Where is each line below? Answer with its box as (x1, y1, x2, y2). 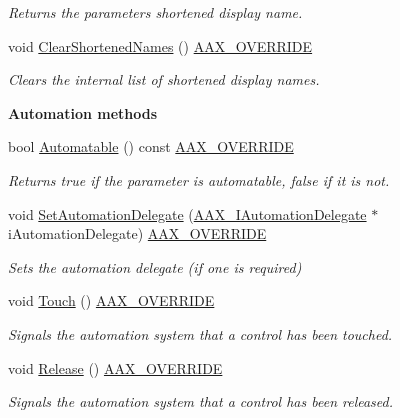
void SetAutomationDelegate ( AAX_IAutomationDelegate (8, 203, 367, 224)
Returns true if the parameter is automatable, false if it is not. (8, 169, 390, 190)
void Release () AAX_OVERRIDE (8, 357, 223, 378)
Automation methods (8, 102, 158, 123)
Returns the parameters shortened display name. (8, 2, 303, 22)
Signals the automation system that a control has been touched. (8, 323, 393, 344)
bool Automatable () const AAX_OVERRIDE (8, 136, 294, 157)
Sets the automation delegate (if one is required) (8, 256, 302, 277)
